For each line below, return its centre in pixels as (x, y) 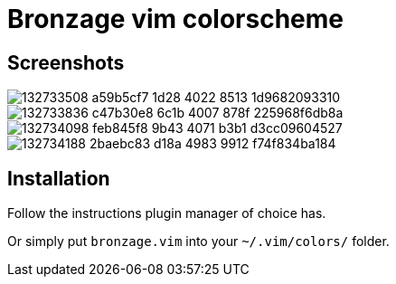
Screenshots (66, 62)
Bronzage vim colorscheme (176, 19)
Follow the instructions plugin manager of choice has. (167, 213)
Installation (59, 178)
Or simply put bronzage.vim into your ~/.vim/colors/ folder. (198, 241)
